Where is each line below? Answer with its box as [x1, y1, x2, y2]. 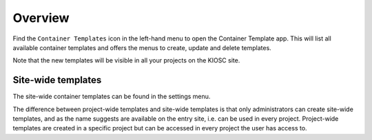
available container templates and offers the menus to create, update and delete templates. [12, 43, 271, 51]
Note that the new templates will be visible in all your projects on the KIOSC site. [12, 56, 240, 65]
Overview [12, 10, 70, 25]
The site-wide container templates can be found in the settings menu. [12, 93, 211, 101]
